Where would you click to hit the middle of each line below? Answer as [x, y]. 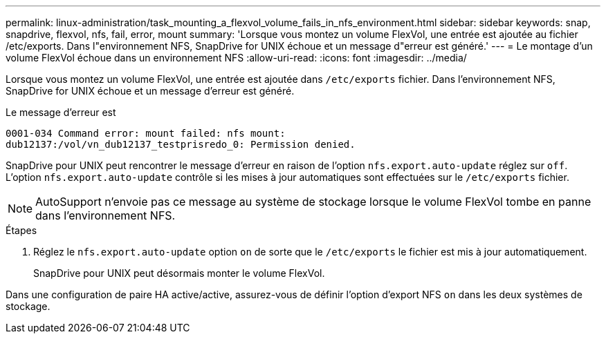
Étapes [21, 230]
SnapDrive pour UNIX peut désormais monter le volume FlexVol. [179, 273]
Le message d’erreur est [61, 112]
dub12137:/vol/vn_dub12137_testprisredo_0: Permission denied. [181, 144]
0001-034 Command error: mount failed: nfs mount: [146, 133]
